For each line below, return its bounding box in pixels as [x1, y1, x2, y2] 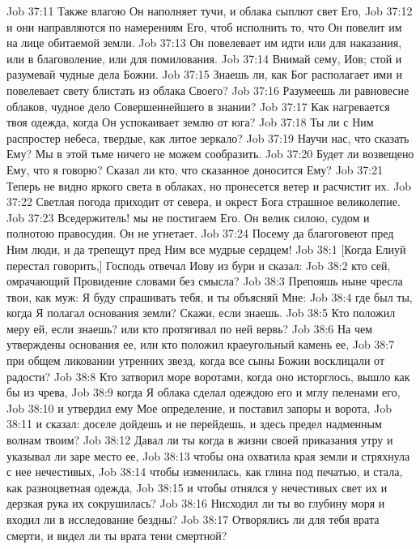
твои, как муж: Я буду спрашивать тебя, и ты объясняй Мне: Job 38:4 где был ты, [6, 288, 413, 305]
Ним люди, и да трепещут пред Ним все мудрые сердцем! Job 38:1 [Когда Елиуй [6, 240, 406, 257]
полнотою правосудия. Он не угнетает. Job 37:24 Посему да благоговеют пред [6, 225, 394, 242]
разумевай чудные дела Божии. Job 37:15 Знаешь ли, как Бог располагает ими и [6, 66, 402, 83]
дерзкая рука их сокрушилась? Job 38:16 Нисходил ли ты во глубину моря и [6, 495, 385, 512]
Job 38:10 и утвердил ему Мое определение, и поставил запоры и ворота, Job [6, 399, 392, 416]
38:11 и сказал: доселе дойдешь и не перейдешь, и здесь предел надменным [6, 415, 382, 432]
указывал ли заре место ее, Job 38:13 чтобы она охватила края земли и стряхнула [6, 447, 410, 464]
